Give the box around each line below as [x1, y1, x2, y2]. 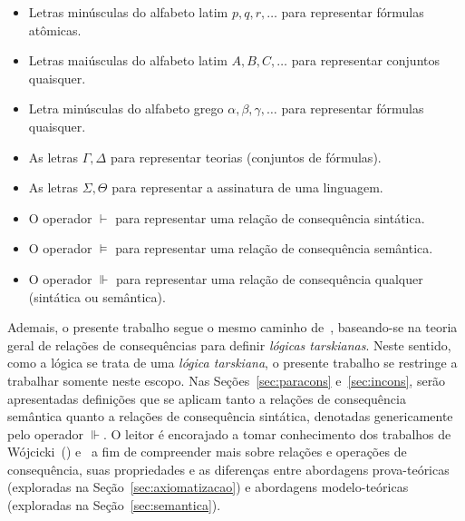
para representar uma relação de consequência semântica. [115, 239, 433, 258]
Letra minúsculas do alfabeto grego [28, 99, 224, 118]
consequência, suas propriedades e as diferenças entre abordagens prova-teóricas [7, 459, 450, 478]
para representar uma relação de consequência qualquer [116, 269, 423, 288]
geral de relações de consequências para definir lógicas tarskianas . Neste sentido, [7, 335, 451, 354]
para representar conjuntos [291, 51, 440, 70]
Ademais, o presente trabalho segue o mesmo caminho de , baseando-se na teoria [7, 318, 458, 337]
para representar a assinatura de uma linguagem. [111, 178, 383, 197]
